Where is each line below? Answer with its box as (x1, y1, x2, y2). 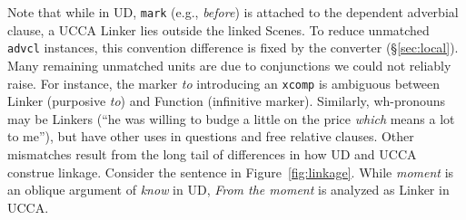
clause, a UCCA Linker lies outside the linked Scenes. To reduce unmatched (7, 20, 430, 39)
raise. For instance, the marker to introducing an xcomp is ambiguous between (7, 73, 441, 92)
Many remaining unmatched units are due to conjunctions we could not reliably (7, 55, 451, 74)
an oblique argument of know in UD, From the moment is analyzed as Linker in (7, 180, 450, 199)
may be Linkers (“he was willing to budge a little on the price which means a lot (7, 109, 455, 128)
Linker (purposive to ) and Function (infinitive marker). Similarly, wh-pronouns (7, 91, 446, 110)
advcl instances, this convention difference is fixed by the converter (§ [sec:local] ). (7, 38, 459, 57)
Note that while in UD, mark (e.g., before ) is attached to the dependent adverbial (7, 3, 459, 21)
